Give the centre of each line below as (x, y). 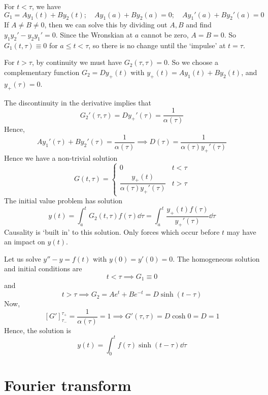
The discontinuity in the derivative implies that (78, 102)
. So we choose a (193, 62)
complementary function (42, 72)
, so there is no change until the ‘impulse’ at (157, 45)
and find (199, 25)
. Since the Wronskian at (94, 34)
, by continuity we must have (77, 62)
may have (241, 231)
